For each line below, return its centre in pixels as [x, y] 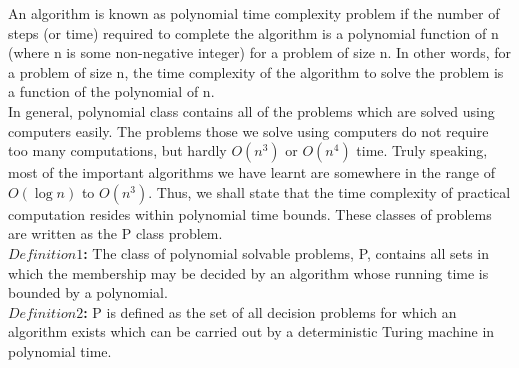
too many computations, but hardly [117, 150]
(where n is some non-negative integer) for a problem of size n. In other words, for [259, 52]
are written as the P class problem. [115, 233]
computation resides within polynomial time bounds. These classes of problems [250, 213]
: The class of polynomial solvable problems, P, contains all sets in [286, 252]
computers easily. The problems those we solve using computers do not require [248, 130]
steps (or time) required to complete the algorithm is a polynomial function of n [253, 32]
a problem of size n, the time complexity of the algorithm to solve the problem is [256, 71]
